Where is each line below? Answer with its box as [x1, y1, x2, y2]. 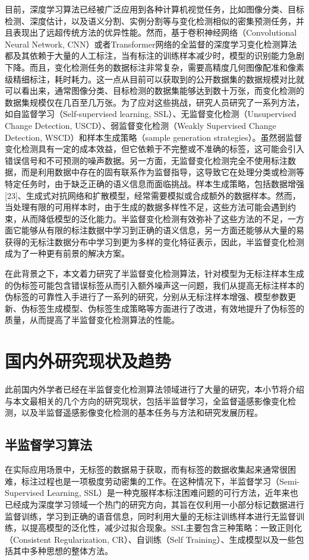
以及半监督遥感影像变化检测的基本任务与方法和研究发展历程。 [21, 406, 263, 419]
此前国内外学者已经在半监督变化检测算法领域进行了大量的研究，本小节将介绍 [5, 383, 304, 396]
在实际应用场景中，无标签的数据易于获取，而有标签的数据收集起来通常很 [5, 463, 288, 476]
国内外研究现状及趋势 [5, 349, 172, 373]
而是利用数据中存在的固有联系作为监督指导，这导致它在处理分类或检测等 [21, 166, 304, 178]
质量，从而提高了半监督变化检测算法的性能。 [5, 314, 179, 326]
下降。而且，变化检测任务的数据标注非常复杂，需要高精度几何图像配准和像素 [5, 61, 304, 73]
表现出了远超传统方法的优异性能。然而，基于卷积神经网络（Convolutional [12, 26, 297, 39]
